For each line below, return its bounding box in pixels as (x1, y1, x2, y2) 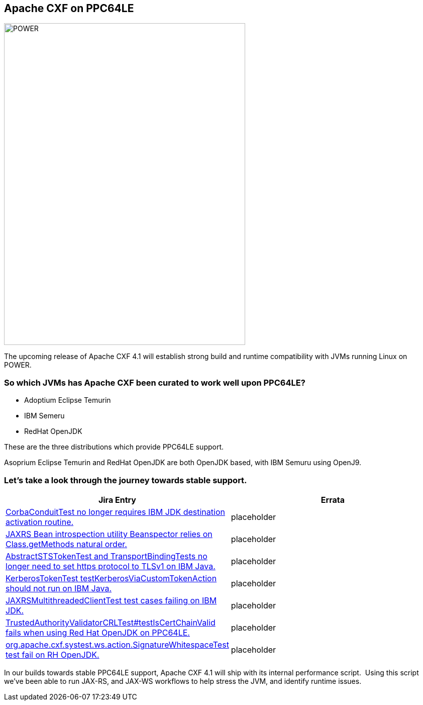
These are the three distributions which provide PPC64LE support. (4, 443, 224, 452)
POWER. (4, 361, 32, 370)
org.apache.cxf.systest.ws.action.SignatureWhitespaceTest (6, 639, 229, 650)
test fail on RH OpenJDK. (6, 649, 99, 660)
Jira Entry (98, 494, 136, 505)
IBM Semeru (24, 411, 65, 420)
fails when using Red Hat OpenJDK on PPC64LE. (6, 627, 190, 638)
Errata (321, 494, 345, 505)
